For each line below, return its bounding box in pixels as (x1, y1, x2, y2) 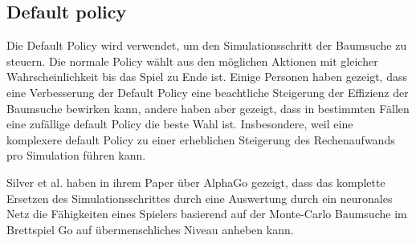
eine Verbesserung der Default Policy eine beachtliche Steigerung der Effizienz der (6, 83, 409, 100)
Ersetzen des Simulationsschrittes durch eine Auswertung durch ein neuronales (6, 189, 393, 206)
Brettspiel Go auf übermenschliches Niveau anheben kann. (6, 221, 294, 237)
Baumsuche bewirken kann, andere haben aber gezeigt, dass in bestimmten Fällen (6, 99, 410, 116)
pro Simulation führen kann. (6, 147, 146, 164)
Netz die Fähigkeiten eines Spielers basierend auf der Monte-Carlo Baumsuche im (6, 205, 407, 222)
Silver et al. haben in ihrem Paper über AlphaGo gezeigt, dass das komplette (6, 173, 385, 190)
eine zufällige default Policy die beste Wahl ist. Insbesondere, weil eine (6, 115, 353, 132)
